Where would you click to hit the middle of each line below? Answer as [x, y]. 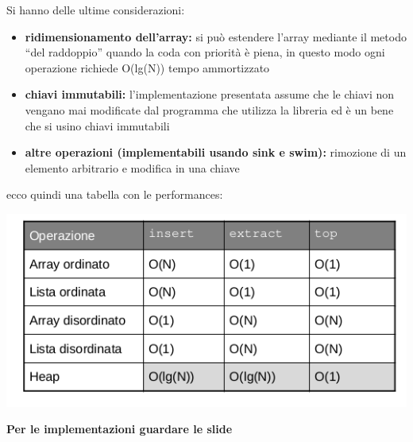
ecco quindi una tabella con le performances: [115, 194]
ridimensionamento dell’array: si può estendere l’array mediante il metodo [216, 36]
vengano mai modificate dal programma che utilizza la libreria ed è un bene [209, 109]
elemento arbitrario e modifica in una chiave [132, 167]
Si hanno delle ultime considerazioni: [96, 10]
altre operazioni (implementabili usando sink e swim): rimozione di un [216, 152]
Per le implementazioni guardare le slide [120, 429]
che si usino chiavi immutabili [97, 125]
